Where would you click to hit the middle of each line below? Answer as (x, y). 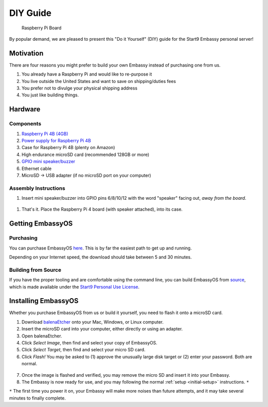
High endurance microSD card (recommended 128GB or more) (85, 155)
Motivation (26, 53)
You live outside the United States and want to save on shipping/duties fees (99, 81)
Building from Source (35, 270)
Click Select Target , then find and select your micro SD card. (84, 350)
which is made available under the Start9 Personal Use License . (74, 287)
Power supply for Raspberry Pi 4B (56, 140)
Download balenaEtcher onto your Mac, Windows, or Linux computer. (93, 322)
